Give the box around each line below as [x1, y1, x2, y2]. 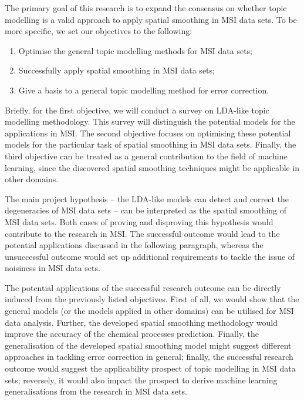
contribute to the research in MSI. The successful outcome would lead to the [5, 227, 280, 239]
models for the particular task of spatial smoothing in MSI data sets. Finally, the [5, 138, 296, 151]
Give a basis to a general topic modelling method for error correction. [18, 83, 269, 96]
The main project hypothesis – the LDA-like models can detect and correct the [5, 192, 289, 205]
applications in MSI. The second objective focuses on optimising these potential [5, 126, 291, 139]
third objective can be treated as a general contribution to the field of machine [5, 149, 288, 162]
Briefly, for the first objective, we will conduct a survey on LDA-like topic [5, 103, 269, 116]
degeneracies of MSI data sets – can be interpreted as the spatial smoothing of [5, 204, 287, 216]
